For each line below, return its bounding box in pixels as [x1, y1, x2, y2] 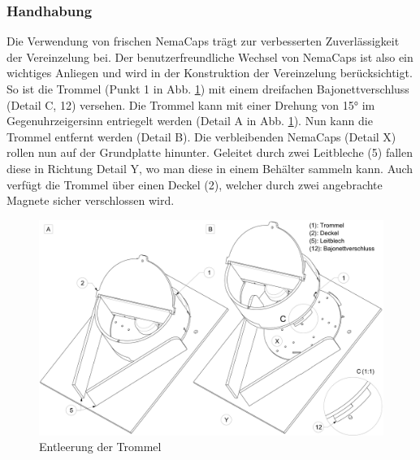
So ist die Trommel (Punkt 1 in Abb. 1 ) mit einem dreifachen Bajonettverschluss [6, 80, 409, 97]
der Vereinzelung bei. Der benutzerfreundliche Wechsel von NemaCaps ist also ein [6, 48, 414, 65]
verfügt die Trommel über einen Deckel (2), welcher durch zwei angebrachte [6, 176, 383, 193]
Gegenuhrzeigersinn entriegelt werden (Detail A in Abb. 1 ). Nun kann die [6, 112, 373, 129]
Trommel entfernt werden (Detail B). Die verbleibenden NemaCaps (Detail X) [6, 128, 396, 145]
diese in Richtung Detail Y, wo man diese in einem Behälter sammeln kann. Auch [6, 159, 414, 176]
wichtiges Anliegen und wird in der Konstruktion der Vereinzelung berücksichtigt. [6, 64, 413, 81]
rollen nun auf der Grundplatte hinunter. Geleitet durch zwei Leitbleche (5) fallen [6, 144, 413, 161]
